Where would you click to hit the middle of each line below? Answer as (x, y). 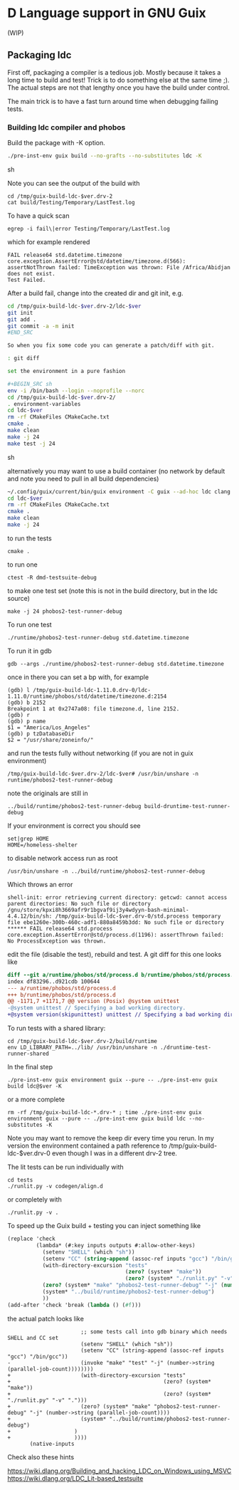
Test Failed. (27, 280)
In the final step (30, 1067)
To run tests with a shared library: (57, 1028)
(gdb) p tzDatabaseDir (41, 734)
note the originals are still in (48, 793)
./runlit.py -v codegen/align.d (55, 1187)
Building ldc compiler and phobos (67, 127)
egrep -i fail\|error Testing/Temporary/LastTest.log (89, 229)
